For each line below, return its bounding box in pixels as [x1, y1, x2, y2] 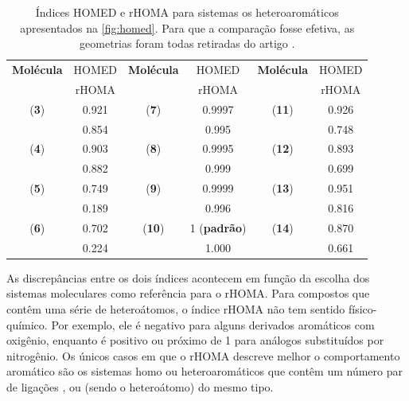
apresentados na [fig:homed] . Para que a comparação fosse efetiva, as [20, 19, 355, 36]
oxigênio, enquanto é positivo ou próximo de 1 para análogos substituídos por [6, 332, 384, 348]
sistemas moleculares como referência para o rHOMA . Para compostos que [6, 285, 370, 302]
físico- [349, 300, 377, 317]
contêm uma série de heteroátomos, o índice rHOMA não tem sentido [6, 300, 345, 317]
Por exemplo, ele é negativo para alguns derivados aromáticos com [51, 316, 375, 333]
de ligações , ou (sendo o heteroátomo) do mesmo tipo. [6, 378, 274, 395]
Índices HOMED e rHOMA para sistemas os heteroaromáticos [35, 4, 339, 20]
